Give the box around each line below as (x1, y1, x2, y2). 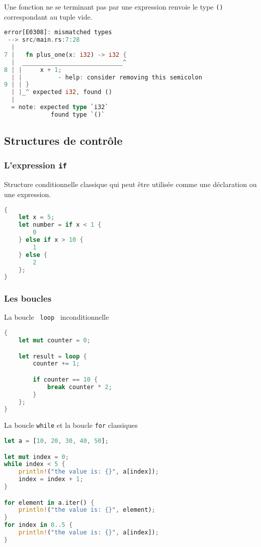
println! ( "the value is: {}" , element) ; (18, 506, 155, 514)
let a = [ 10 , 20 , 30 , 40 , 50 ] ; (4, 437, 109, 444)
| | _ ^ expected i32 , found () (11, 88, 112, 96)
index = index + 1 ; (18, 476, 83, 483)
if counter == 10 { (33, 376, 98, 383)
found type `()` (51, 111, 105, 118)
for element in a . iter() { (4, 499, 95, 506)
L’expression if (4, 159, 67, 171)
